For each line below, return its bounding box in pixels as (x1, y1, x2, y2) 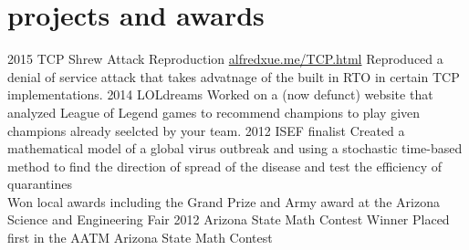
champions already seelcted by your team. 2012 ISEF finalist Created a (7, 120, 405, 140)
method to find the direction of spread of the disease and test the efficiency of (7, 156, 442, 175)
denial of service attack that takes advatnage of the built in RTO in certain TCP (7, 67, 460, 86)
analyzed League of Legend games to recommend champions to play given (7, 102, 421, 121)
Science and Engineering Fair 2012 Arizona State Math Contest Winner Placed (7, 210, 450, 229)
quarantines (7, 174, 72, 193)
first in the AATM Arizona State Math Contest (7, 228, 273, 247)
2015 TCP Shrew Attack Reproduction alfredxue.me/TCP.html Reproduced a (7, 49, 443, 68)
